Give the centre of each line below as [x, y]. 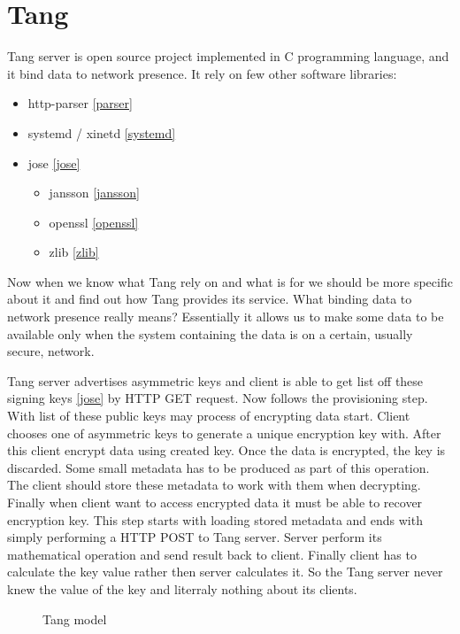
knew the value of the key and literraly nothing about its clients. [182, 588]
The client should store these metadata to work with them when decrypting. [214, 485]
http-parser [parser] [80, 103]
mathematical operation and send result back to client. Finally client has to [212, 554]
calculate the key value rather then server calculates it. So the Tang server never [225, 572]
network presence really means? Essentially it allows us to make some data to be [226, 317]
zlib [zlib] [74, 252]
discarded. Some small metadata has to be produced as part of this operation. [218, 467]
